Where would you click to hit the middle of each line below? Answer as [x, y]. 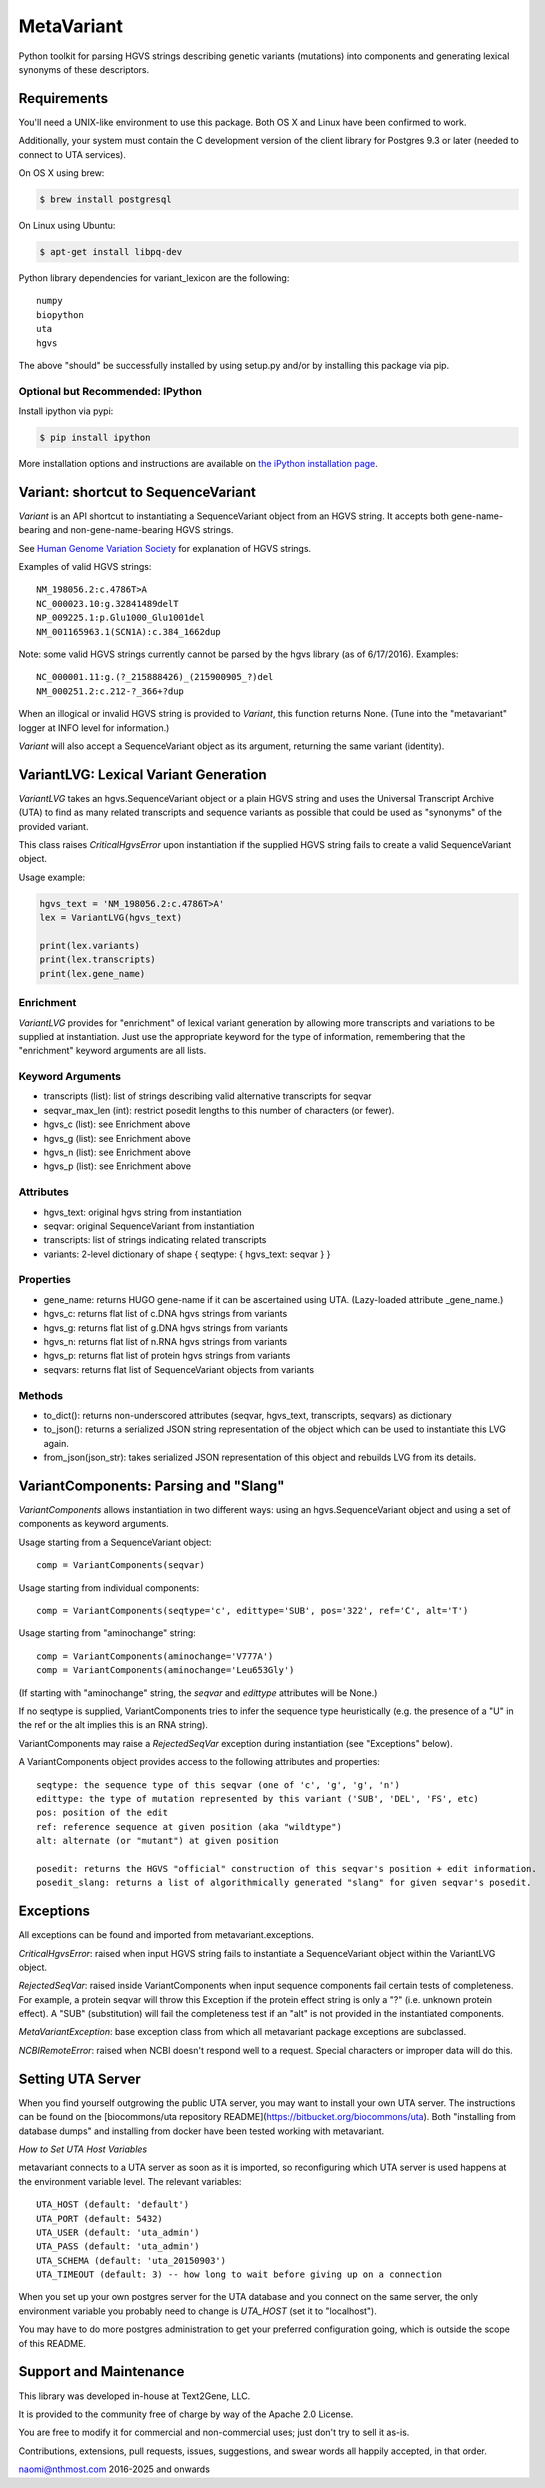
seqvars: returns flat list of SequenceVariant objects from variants [179, 1369]
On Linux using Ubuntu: [67, 225]
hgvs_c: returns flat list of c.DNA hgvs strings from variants [165, 1314]
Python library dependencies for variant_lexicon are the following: [154, 277]
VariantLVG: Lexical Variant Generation [142, 774]
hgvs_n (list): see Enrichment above [117, 1152]
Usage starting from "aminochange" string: [107, 1633]
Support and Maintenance [101, 2371]
